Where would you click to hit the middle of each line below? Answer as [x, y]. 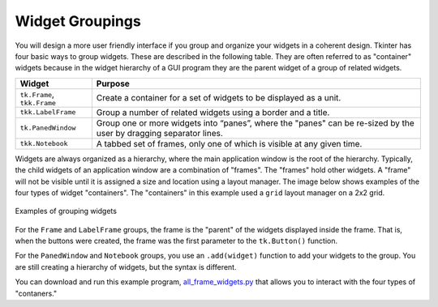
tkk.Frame [38, 102]
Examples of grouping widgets [66, 211]
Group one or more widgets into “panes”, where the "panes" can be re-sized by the [255, 123]
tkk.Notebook [44, 144]
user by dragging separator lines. [159, 133]
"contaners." [36, 293]
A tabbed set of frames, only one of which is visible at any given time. [229, 143]
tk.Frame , [37, 94]
